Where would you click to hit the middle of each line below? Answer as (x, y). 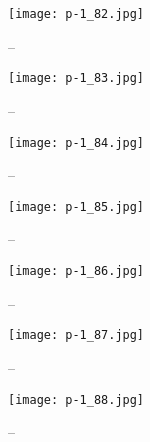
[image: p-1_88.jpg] (76, 399)
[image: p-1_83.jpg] (76, 78)
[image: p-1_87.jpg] (76, 335)
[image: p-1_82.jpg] (76, 14)
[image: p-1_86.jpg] (76, 271)
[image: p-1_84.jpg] (76, 142)
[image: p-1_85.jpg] (76, 206)
